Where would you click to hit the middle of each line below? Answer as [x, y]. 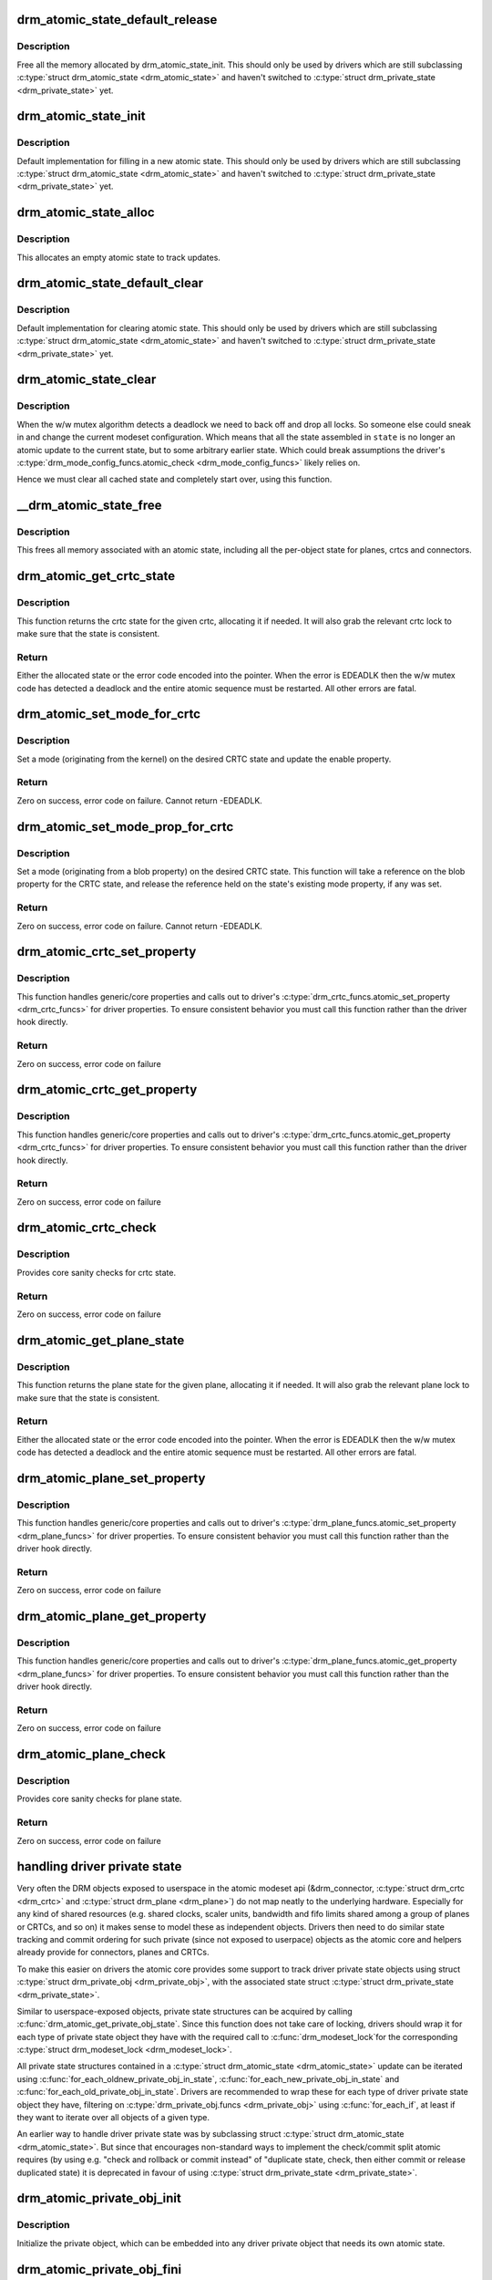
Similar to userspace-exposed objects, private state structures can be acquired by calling [184, 2011]
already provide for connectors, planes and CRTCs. [113, 1953]
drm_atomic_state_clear [87, 380]
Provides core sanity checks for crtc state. [97, 1272]
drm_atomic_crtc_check [87, 1228]
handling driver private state [99, 1866]
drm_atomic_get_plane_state [101, 1340]
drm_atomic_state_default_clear [110, 283]
